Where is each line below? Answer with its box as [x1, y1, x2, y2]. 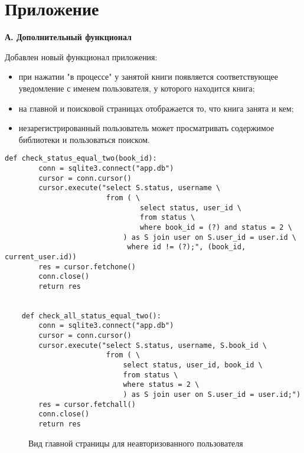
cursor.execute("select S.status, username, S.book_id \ [38, 341, 267, 350]
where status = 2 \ [123, 380, 200, 389]
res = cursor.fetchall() [38, 400, 136, 409]
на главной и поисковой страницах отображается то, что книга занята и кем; [18, 102, 294, 114]
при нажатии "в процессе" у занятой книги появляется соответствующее [18, 70, 278, 83]
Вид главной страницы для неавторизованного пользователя [28, 436, 243, 449]
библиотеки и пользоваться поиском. [18, 133, 150, 145]
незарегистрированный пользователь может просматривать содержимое [18, 122, 274, 134]
